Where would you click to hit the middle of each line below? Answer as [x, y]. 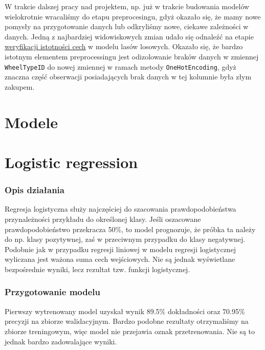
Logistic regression [71, 162]
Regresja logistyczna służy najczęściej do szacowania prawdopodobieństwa [120, 209]
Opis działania [35, 190]
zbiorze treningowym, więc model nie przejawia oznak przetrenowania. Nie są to [130, 331]
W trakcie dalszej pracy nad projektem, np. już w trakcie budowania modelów [127, 6]
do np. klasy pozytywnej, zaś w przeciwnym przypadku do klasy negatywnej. [125, 239]
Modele [31, 122]
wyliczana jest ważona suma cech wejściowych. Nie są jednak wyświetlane [120, 259]
